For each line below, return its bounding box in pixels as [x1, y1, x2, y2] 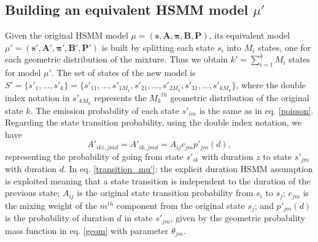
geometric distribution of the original [170, 91, 309, 104]
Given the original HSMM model [5, 29, 128, 42]
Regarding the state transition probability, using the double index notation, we [5, 116, 302, 129]
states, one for [258, 40, 311, 53]
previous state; [5, 186, 60, 199]
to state [263, 149, 292, 162]
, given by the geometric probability [170, 211, 305, 224]
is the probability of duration [5, 211, 114, 224]
